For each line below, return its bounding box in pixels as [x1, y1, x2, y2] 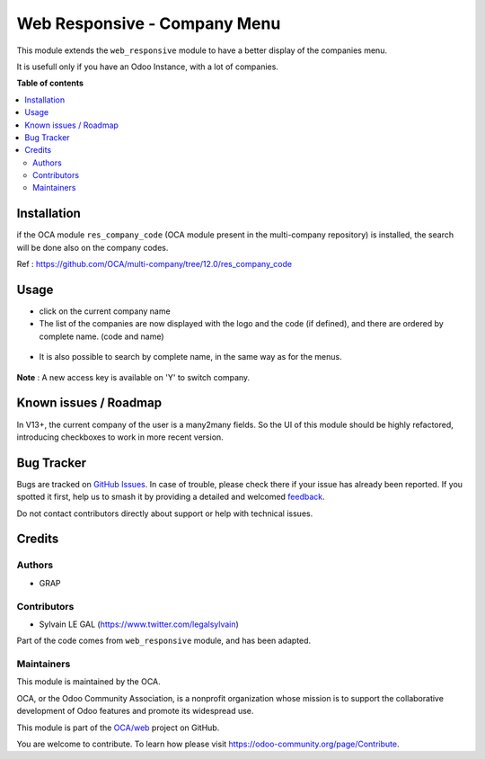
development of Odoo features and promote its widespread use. [16, 706, 254, 717]
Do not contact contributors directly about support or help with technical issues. [16, 508, 313, 519]
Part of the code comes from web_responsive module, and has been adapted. [16, 635, 312, 647]
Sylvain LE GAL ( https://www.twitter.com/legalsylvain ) [39, 619, 240, 630]
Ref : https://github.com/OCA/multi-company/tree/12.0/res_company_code [16, 259, 292, 270]
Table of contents [16, 77, 84, 89]
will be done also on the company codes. [16, 242, 169, 253]
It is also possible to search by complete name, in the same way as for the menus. [39, 352, 342, 362]
